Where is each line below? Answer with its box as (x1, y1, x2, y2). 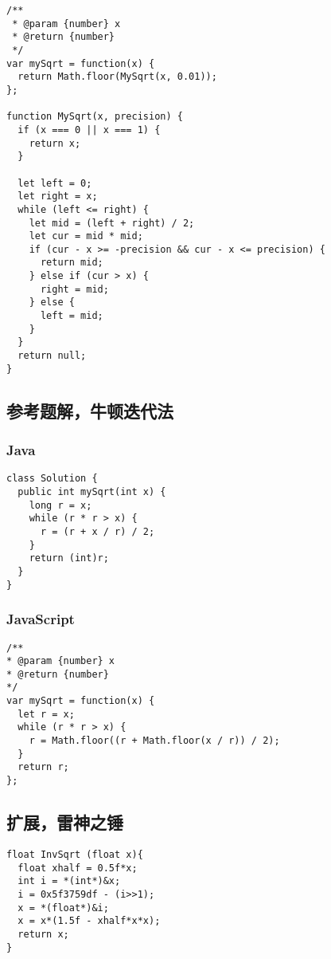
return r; (18, 761, 69, 773)
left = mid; (40, 310, 103, 322)
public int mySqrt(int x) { (18, 486, 166, 498)
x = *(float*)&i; (18, 902, 109, 914)
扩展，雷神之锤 (6, 810, 123, 835)
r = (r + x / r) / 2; (40, 526, 155, 537)
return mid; (40, 257, 103, 269)
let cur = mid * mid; (29, 230, 143, 242)
